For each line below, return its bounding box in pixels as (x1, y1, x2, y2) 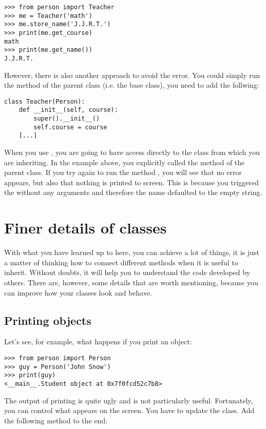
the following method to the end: (4, 415, 108, 425)
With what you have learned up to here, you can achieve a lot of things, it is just (4, 247, 259, 258)
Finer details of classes (4, 217, 167, 238)
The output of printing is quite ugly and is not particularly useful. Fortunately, (4, 395, 253, 405)
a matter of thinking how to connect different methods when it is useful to (4, 257, 238, 267)
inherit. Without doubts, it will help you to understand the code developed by (4, 267, 251, 278)
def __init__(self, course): (18, 106, 118, 114)
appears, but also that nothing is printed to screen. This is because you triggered (4, 177, 259, 187)
